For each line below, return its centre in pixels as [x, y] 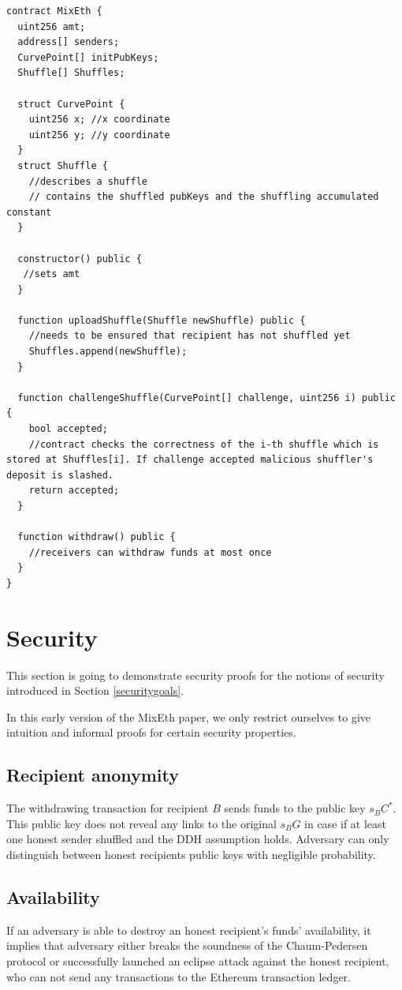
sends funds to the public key [295, 808]
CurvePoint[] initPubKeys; [88, 57]
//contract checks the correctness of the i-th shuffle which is [204, 444]
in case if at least [346, 823]
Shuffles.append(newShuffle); [108, 352]
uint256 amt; [52, 26]
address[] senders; [69, 42]
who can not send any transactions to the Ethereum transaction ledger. [179, 976]
